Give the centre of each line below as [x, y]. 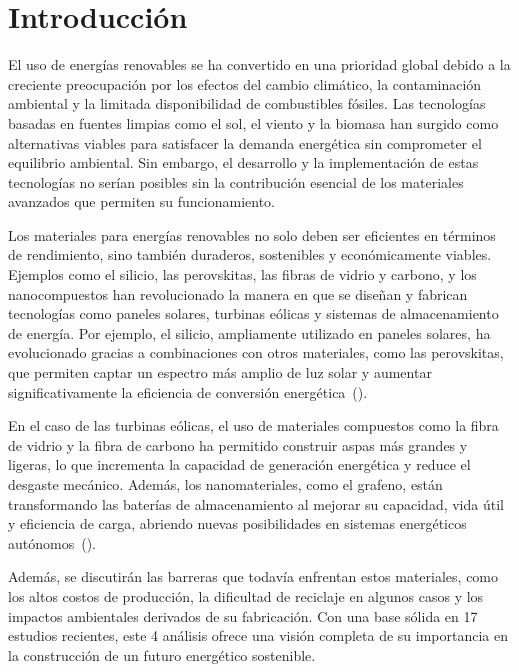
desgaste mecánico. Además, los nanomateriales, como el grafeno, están [225, 484]
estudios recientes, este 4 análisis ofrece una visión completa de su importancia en [258, 635]
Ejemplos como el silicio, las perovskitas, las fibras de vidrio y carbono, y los [242, 274]
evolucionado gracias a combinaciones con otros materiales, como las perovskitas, [256, 352]
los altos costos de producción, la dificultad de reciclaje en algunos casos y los [246, 595]
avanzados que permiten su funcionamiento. [141, 201]
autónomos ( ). [52, 542]
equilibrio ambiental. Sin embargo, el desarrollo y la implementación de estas [243, 162]
